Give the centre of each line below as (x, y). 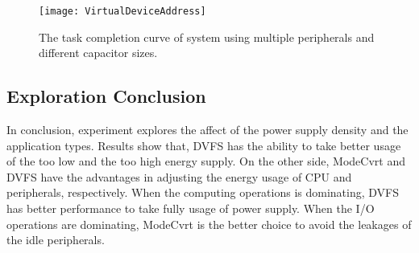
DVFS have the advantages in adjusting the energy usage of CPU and (179, 176)
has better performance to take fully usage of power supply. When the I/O (191, 208)
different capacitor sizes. (98, 53)
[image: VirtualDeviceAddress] (122, 11)
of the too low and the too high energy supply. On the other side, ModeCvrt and (206, 161)
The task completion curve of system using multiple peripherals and (207, 37)
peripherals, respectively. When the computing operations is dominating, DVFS (203, 192)
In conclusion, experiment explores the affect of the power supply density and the (207, 130)
